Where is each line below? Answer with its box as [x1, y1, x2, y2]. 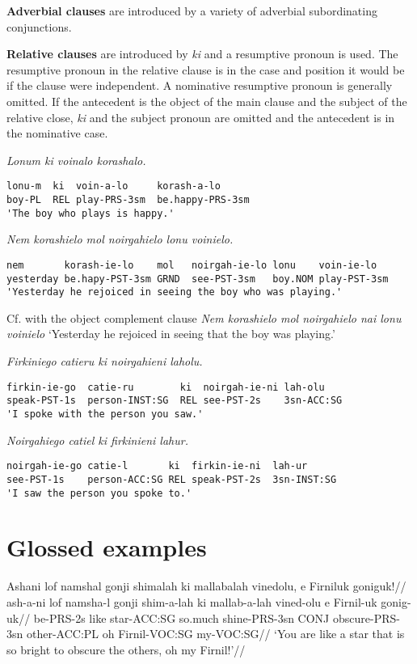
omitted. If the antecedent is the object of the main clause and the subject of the [6, 92, 407, 109]
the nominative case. [6, 125, 108, 142]
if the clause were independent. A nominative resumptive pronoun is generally [6, 77, 393, 94]
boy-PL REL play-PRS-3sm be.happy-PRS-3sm [6, 194, 250, 205]
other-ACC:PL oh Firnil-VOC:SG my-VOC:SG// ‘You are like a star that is [26, 625, 405, 642]
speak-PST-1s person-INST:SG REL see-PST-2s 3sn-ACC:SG [6, 395, 343, 407]
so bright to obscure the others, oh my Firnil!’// [6, 641, 246, 658]
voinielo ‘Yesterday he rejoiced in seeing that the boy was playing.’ [6, 325, 335, 342]
